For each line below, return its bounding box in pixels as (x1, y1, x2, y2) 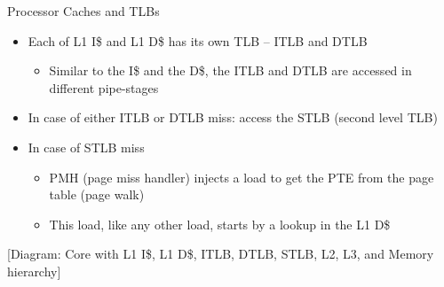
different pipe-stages (49, 78, 159, 97)
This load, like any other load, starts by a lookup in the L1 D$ (49, 214, 391, 233)
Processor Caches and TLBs (7, 2, 160, 19)
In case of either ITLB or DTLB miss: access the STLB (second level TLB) (28, 108, 438, 127)
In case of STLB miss (28, 137, 145, 156)
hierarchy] (7, 261, 61, 280)
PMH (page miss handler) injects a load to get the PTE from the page (49, 167, 434, 186)
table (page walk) (49, 185, 145, 204)
